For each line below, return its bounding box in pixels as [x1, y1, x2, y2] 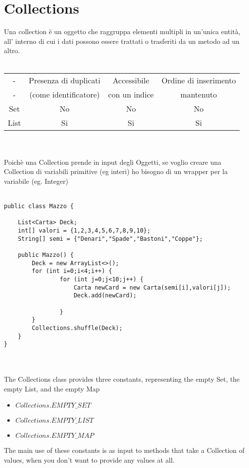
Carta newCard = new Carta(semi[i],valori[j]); [74, 284, 231, 291]
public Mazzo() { [18, 252, 74, 258]
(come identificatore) [29, 88, 100, 100]
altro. [4, 45, 20, 56]
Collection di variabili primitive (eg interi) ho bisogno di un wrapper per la [4, 166, 228, 176]
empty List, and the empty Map [4, 383, 100, 393]
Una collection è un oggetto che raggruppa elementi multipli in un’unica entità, [4, 26, 241, 37]
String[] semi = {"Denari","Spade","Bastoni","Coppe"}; [18, 235, 203, 242]
